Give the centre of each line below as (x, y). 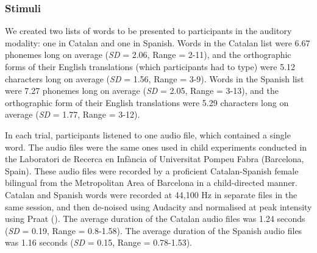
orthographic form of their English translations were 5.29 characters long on (147, 102)
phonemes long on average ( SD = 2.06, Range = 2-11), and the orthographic (148, 55)
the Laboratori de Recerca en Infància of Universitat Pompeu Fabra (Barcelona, (155, 159)
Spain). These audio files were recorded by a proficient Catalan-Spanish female (152, 170)
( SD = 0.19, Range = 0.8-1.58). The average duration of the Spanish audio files (154, 230)
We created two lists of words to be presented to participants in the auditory (148, 31)
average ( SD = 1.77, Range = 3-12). (73, 114)
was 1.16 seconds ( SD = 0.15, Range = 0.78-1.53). (99, 242)
